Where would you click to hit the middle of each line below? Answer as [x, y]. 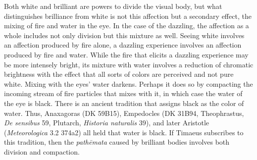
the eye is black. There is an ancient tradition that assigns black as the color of [124, 103]
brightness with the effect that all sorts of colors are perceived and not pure [119, 74]
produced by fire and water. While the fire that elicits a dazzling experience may [126, 54]
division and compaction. [42, 151]
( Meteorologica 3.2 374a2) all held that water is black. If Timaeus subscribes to [124, 132]
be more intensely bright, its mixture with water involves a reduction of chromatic [129, 64]
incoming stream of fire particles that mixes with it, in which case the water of [123, 93]
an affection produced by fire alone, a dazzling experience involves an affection [123, 45]
